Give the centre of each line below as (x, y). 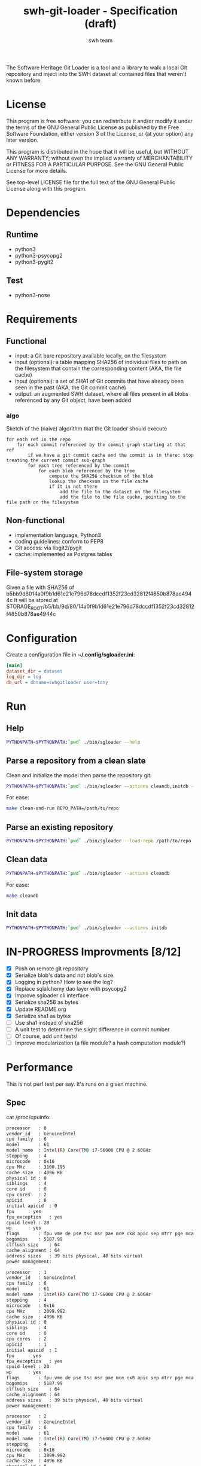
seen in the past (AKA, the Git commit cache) (71, 387)
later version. (22, 140)
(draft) (100, 24)
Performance (40, 1068)
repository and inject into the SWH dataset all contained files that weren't (96, 74)
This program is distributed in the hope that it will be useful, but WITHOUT (98, 151)
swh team (100, 40)
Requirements (42, 319)
